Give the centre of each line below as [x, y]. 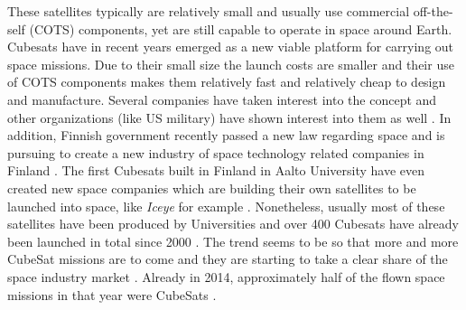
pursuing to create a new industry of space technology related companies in [216, 152]
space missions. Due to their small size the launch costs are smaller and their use [231, 64]
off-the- [433, 11]
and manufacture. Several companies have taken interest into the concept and [222, 99]
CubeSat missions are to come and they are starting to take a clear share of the [228, 259]
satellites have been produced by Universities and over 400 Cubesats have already [233, 224]
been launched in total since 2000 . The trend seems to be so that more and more [233, 241]
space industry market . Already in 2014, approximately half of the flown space [226, 276]
